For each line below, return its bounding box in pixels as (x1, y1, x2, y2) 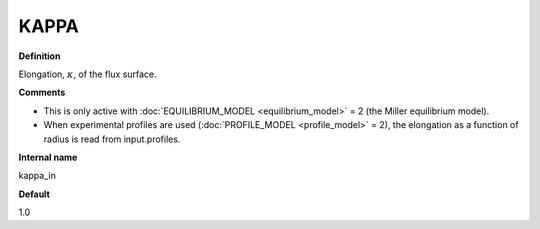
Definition (18, 50, 61, 62)
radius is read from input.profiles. (43, 133, 181, 145)
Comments (18, 86, 66, 99)
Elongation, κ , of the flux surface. (18, 68, 157, 80)
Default (18, 188, 50, 200)
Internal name (18, 151, 78, 163)
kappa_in (18, 170, 57, 182)
